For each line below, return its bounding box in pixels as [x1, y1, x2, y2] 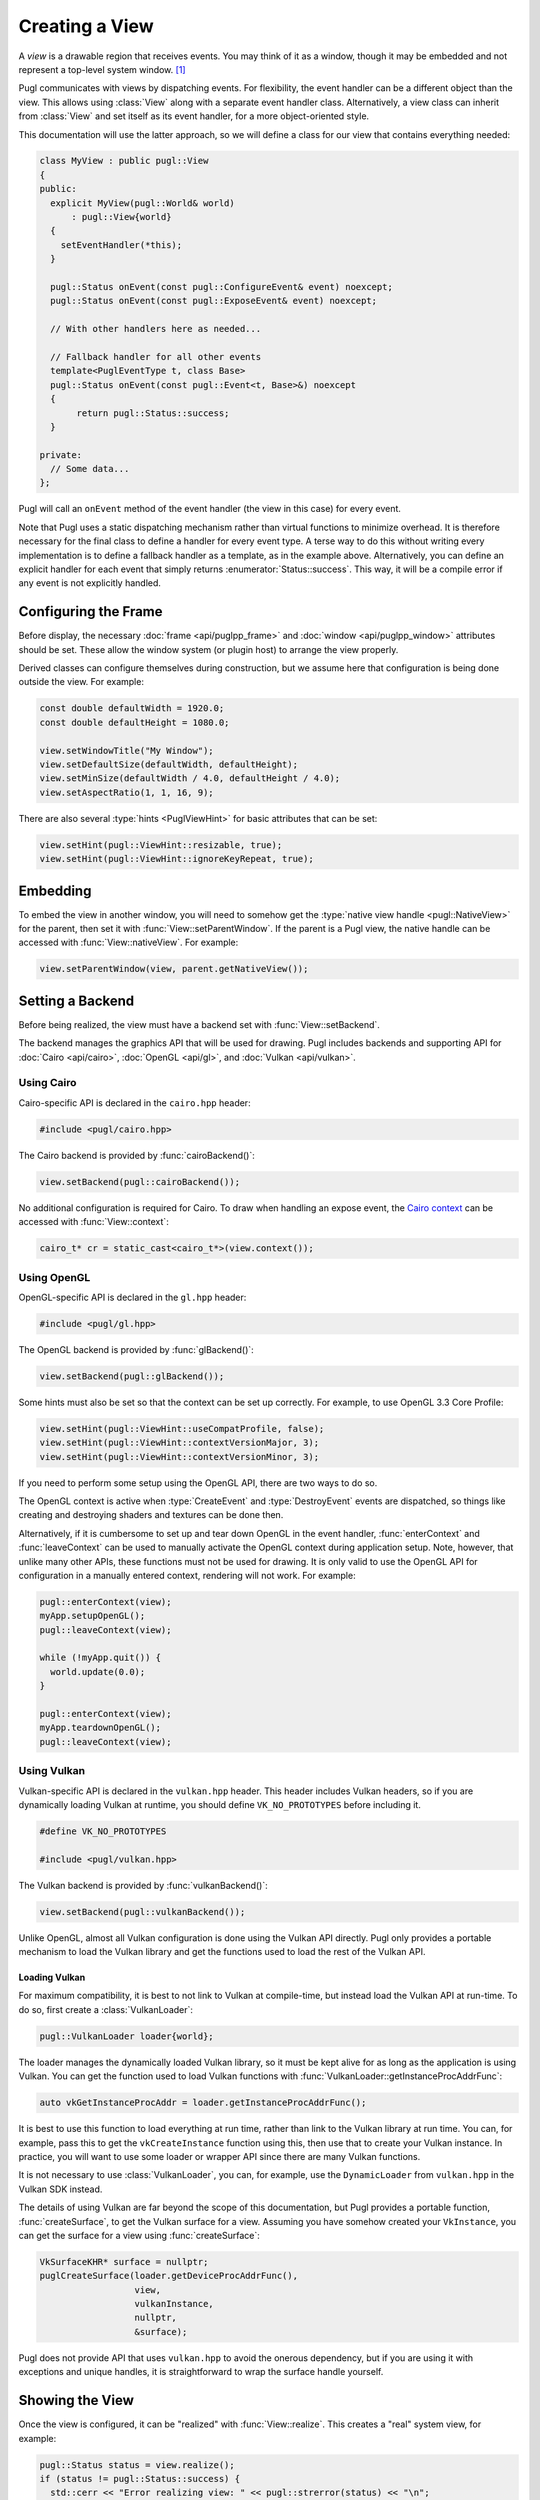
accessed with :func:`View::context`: [18, 1216, 169, 1228]
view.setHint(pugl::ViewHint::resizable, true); [39, 839, 283, 850]
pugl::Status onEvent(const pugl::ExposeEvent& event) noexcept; [50, 295, 378, 307]
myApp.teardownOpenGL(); [39, 1722, 162, 1734]
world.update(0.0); [50, 1666, 146, 1677]
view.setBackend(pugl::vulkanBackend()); [39, 1906, 246, 1917]
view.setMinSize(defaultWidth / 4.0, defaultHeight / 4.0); [39, 773, 341, 784]
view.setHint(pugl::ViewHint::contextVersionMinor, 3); [39, 1451, 320, 1462]
